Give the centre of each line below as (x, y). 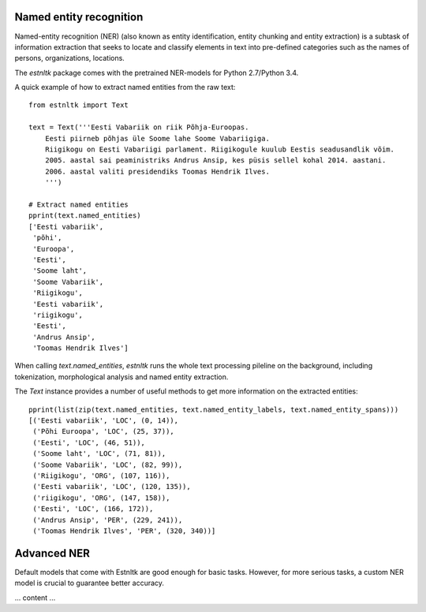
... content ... (35, 597)
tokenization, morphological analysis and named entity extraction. (121, 377)
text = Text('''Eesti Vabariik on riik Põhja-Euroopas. (139, 127)
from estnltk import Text (79, 105)
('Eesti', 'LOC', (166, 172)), (93, 509)
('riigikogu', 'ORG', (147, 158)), (101, 498)
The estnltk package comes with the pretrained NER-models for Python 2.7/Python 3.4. (157, 73)
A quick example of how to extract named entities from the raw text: (125, 88)
